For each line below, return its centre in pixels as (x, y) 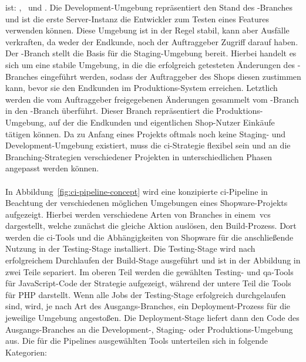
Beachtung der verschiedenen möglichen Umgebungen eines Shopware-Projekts (147, 203)
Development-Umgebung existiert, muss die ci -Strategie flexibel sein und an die (148, 145)
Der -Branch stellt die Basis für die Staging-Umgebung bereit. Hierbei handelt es (151, 53)
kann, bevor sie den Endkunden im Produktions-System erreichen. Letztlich (142, 88)
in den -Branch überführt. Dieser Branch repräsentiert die (110, 111)
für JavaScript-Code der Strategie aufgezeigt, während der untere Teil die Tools (148, 283)
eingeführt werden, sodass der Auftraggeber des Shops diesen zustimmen (171, 76)
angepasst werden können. (52, 168)
